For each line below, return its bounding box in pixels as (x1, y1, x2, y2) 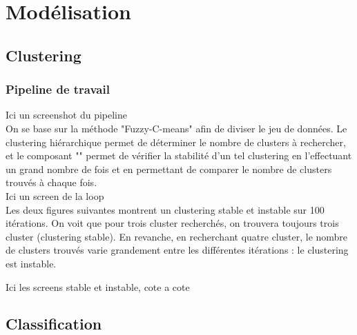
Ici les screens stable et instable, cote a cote (6, 279, 190, 294)
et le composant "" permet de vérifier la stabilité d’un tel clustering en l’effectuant (6, 148, 352, 163)
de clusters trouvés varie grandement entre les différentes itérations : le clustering (6, 243, 349, 257)
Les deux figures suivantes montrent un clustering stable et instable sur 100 (6, 202, 325, 216)
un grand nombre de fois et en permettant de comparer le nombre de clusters (6, 161, 332, 176)
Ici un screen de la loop (6, 188, 104, 203)
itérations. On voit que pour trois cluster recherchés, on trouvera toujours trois (6, 216, 339, 230)
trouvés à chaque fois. (6, 175, 97, 190)
